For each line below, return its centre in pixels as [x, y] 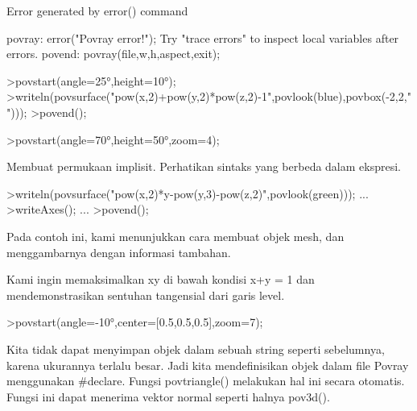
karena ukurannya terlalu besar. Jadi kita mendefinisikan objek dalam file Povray [208, 365]
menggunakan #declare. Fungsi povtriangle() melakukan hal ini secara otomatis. [206, 381]
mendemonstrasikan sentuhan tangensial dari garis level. [146, 295]
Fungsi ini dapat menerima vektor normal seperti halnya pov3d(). [168, 396]
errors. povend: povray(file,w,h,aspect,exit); [114, 54]
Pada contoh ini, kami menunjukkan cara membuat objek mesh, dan [175, 236]
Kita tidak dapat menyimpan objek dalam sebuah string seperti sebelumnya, [196, 349]
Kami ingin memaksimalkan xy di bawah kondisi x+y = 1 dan [161, 279]
